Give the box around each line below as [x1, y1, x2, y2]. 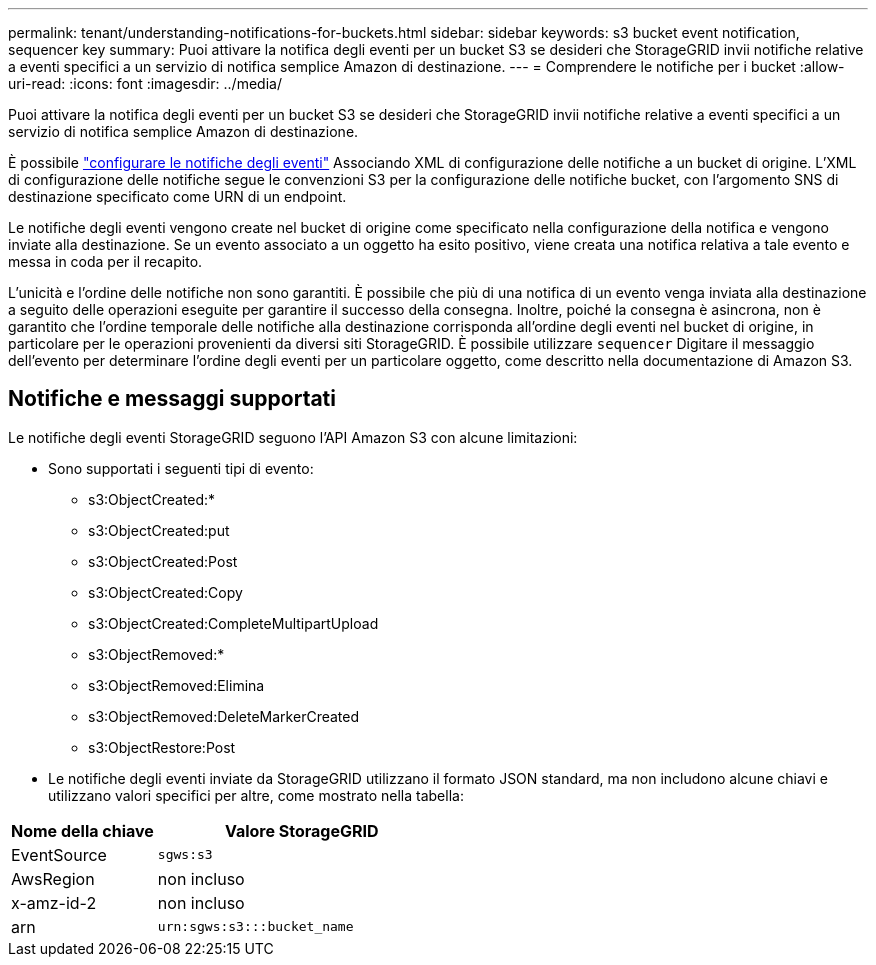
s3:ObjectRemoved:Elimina [88, 676, 265, 694]
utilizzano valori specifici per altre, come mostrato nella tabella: [48, 786, 464, 804]
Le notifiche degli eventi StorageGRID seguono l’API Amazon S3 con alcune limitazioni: [8, 428, 578, 446]
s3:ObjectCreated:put [88, 521, 230, 539]
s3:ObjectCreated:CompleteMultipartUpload [88, 614, 379, 632]
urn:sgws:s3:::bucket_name [157, 919, 354, 935]
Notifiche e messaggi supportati [8, 386, 336, 412]
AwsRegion [11, 868, 95, 889]
